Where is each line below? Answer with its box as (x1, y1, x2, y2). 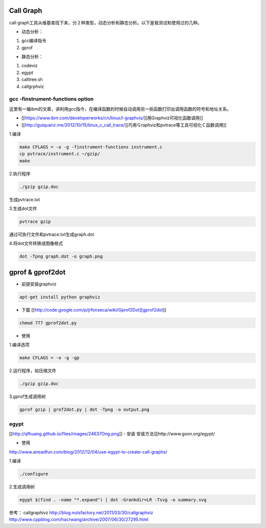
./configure (19, 471, 49, 477)
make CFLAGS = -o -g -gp (19, 355, 80, 361)
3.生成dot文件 (9, 206, 37, 211)
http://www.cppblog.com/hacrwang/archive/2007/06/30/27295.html (9, 517, 149, 523)
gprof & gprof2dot (9, 268, 66, 276)
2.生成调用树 (9, 484, 35, 490)
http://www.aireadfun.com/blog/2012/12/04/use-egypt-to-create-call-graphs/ (9, 449, 167, 455)
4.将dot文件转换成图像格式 (9, 241, 64, 246)
